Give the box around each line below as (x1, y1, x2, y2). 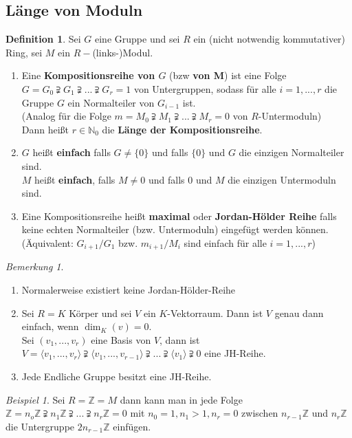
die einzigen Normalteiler (239, 145, 344, 160)
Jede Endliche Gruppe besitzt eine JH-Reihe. (21, 369, 212, 383)
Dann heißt (21, 122, 69, 136)
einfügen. (113, 419, 151, 433)
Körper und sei (69, 305, 132, 320)
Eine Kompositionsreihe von (21, 68, 155, 83)
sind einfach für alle (184, 235, 267, 250)
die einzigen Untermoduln (228, 172, 336, 186)
